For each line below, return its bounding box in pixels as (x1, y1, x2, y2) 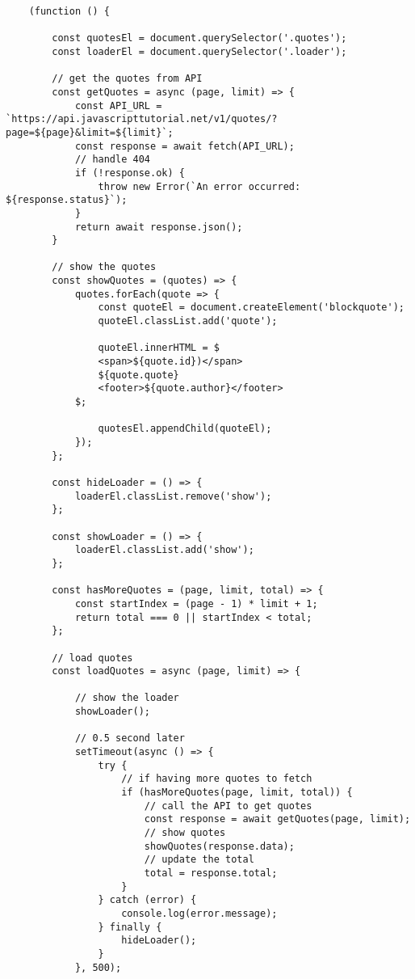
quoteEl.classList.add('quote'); (98, 315, 278, 327)
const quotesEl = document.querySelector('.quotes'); (52, 32, 347, 44)
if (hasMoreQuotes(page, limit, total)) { (121, 787, 353, 799)
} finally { (98, 921, 162, 933)
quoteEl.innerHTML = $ (98, 342, 220, 354)
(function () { (28, 6, 110, 17)
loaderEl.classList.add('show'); (74, 544, 254, 556)
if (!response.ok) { (74, 167, 185, 179)
